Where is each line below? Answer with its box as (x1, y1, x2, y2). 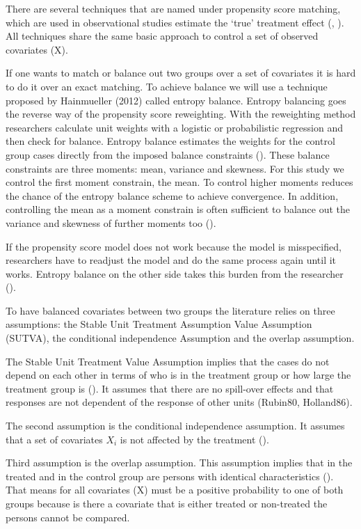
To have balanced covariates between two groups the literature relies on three (6, 303, 335, 317)
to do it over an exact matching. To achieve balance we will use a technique (6, 79, 328, 93)
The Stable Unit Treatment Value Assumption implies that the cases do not (6, 354, 330, 368)
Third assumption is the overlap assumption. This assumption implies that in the (6, 455, 353, 470)
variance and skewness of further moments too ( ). (6, 215, 216, 230)
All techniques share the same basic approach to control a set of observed (6, 29, 319, 43)
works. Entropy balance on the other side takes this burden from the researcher (6, 266, 344, 281)
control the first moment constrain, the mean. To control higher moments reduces (6, 175, 353, 189)
